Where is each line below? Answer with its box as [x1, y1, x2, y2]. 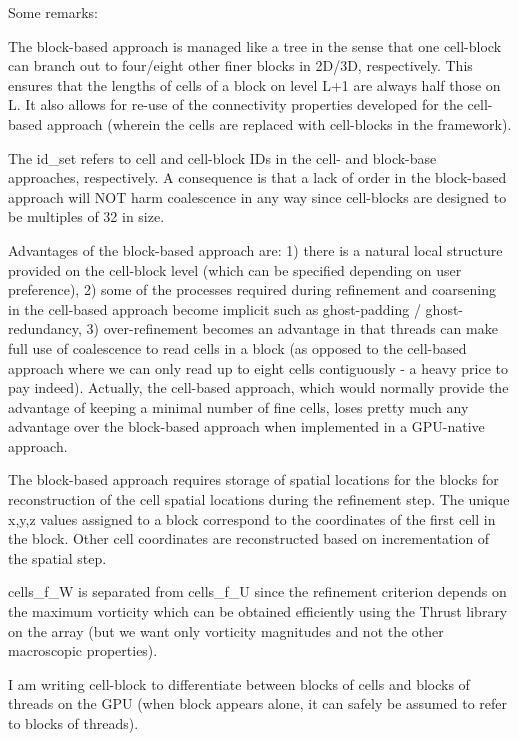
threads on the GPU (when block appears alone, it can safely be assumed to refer [8, 693, 507, 714]
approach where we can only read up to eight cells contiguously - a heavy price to [8, 357, 508, 378]
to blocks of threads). [8, 713, 139, 733]
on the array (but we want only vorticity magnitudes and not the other [8, 620, 444, 641]
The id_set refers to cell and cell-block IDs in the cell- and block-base [8, 147, 437, 168]
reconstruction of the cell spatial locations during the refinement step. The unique [8, 489, 510, 510]
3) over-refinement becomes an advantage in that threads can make [86, 318, 498, 339]
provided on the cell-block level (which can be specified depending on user [8, 259, 462, 280]
